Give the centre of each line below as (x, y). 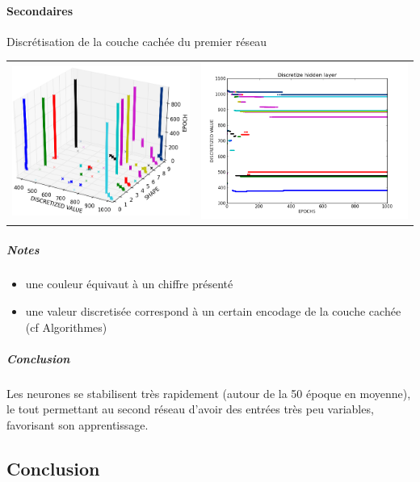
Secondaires (40, 10)
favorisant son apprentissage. (78, 425)
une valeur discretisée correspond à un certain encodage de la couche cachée (213, 311)
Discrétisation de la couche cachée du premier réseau (137, 41)
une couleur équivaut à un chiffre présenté (129, 284)
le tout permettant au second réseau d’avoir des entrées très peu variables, (190, 409)
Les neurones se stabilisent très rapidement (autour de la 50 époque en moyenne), (209, 393)
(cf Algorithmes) (66, 327)
